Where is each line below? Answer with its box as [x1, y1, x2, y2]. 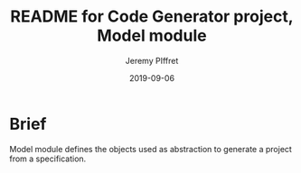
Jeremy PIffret [125, 55, 179, 66]
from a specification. [9, 153, 87, 164]
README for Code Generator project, [10, 6, 294, 27]
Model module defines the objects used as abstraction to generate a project [9, 143, 292, 154]
